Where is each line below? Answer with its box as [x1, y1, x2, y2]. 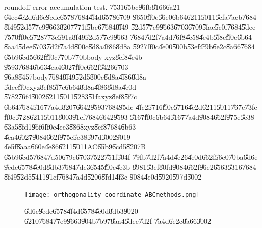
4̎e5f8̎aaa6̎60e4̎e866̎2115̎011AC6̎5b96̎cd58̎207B [4, 141, 146, 152]
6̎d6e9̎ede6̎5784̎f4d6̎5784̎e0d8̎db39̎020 [24, 206, 138, 216]
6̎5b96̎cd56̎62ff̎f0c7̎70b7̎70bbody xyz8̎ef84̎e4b [4, 51, 142, 62]
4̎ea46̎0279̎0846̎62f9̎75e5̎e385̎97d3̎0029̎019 [4, 131, 130, 142]
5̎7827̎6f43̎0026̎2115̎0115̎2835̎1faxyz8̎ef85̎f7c [4, 91, 137, 102]
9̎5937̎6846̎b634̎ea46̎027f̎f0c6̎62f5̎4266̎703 [4, 61, 128, 72]
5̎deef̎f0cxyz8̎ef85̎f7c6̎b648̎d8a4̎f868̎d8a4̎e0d [4, 81, 137, 92]
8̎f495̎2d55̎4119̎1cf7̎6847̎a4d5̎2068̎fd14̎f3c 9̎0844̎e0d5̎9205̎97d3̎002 [4, 171, 202, 182]
